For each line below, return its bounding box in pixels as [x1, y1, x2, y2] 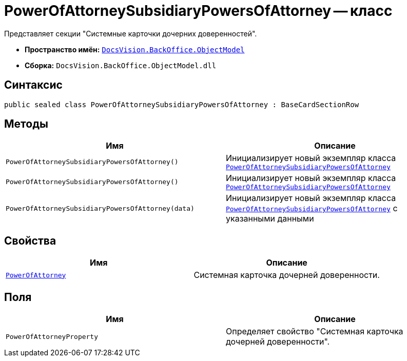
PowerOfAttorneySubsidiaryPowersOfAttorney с [226, 203, 398, 214]
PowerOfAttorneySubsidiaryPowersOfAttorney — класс [4, 2, 393, 19]
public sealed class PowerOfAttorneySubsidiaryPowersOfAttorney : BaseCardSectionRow [4, 100, 359, 109]
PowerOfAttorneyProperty [6, 332, 99, 340]
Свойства [4, 234, 56, 247]
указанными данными [226, 213, 314, 224]
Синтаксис [4, 78, 63, 92]
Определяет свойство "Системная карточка [226, 326, 403, 337]
